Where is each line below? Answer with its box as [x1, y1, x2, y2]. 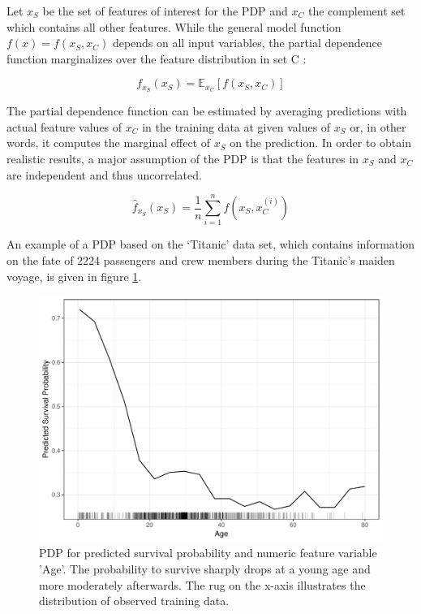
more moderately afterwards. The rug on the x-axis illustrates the [39, 576, 366, 593]
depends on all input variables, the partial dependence [112, 34, 382, 51]
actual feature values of [6, 118, 122, 135]
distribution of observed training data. [39, 592, 230, 609]
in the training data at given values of [142, 118, 331, 135]
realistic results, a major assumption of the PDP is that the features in [6, 150, 359, 167]
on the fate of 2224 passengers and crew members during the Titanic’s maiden [6, 251, 395, 268]
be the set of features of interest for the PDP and [42, 2, 288, 19]
